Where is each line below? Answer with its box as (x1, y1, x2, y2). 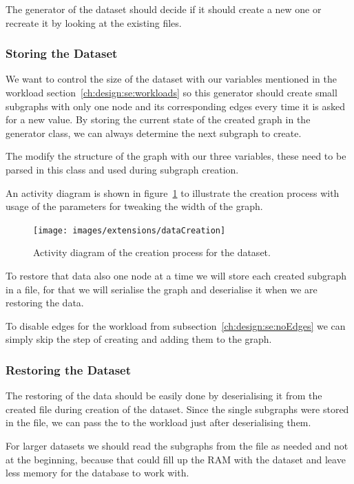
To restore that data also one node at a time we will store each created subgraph (6, 269, 347, 282)
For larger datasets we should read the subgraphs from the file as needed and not (6, 438, 348, 452)
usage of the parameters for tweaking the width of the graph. (6, 199, 263, 213)
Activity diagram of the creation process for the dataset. (33, 245, 271, 260)
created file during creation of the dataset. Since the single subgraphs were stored (6, 401, 349, 416)
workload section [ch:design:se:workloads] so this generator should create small (6, 85, 337, 99)
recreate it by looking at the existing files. (6, 15, 182, 30)
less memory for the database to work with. (6, 465, 189, 480)
